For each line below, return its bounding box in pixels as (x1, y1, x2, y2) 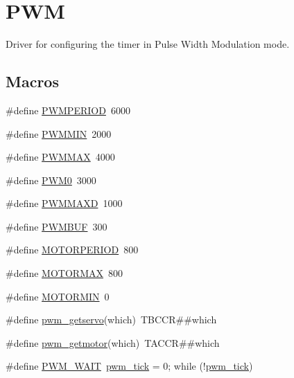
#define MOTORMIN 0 (6, 289, 110, 303)
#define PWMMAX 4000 (6, 150, 115, 164)
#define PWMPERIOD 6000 (6, 102, 130, 117)
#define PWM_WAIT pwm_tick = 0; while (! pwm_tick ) (6, 359, 253, 373)
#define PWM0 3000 (6, 172, 96, 187)
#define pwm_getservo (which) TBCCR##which (6, 312, 217, 327)
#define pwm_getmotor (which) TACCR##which (6, 335, 220, 350)
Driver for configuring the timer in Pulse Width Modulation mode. (6, 37, 290, 51)
